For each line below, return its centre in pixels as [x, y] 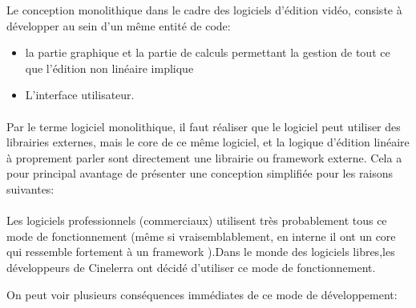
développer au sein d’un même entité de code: [119, 25]
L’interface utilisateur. [80, 95]
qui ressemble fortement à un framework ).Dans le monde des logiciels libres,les [201, 252]
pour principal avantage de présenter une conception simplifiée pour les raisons [200, 173]
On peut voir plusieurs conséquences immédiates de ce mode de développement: [202, 294]
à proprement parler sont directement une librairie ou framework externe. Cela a [204, 157]
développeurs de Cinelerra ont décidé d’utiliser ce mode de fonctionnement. [191, 267]
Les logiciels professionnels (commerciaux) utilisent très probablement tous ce [197, 220]
